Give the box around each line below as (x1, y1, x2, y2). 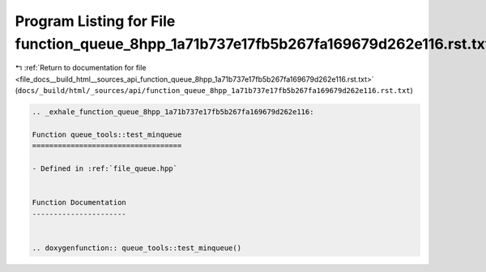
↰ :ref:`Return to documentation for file (15, 63, 147, 73)
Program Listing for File (15, 12, 176, 30)
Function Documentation (32, 198, 127, 207)
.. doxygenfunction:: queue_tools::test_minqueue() (32, 243, 242, 253)
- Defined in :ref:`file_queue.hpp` (32, 164, 178, 173)
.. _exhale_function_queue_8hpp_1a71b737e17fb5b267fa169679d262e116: (32, 108, 314, 117)
